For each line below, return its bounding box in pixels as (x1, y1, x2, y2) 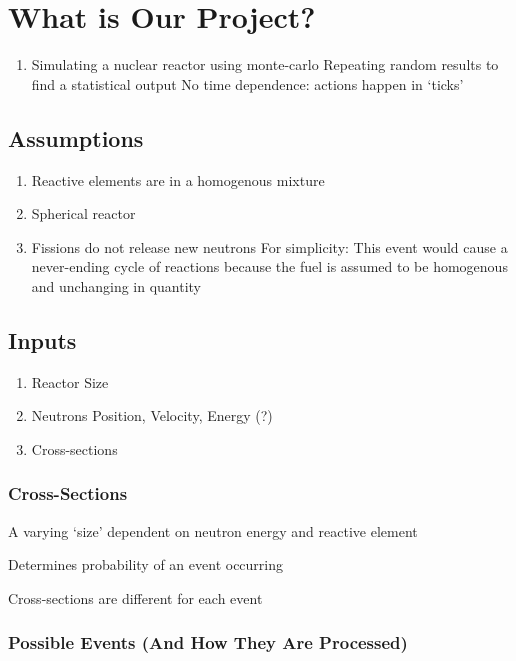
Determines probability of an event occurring (8, 554, 284, 575)
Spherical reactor (31, 203, 136, 224)
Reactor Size (31, 371, 109, 392)
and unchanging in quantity (31, 275, 202, 296)
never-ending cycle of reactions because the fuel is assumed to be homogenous (31, 256, 508, 277)
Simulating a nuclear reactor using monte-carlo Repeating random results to (31, 54, 499, 75)
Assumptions (8, 122, 144, 153)
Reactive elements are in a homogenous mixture (31, 169, 325, 190)
